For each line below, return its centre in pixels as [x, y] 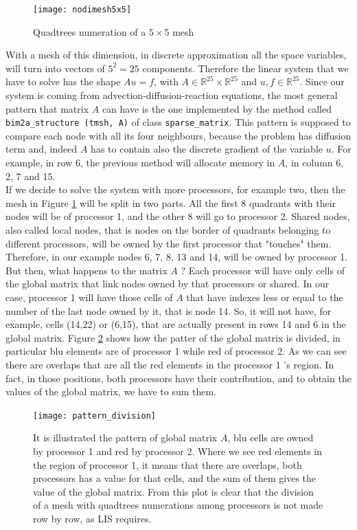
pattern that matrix [47, 108]
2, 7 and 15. [31, 176]
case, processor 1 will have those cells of [89, 297]
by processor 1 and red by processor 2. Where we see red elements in [178, 451]
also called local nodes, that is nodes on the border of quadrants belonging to [168, 230]
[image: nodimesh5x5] [82, 10]
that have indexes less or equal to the [265, 297]
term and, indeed [42, 149]
